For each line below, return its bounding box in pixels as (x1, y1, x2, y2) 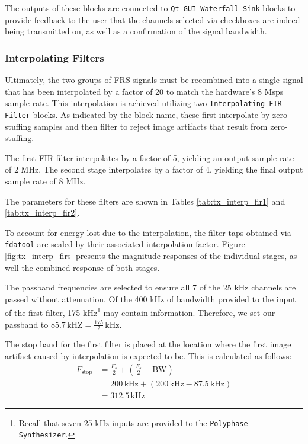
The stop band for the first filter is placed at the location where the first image (5, 338, 291, 350)
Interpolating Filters (5, 50, 104, 65)
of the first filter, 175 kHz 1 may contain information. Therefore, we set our (5, 305, 275, 318)
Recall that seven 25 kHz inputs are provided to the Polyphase (18, 416, 248, 429)
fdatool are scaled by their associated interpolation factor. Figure (5, 238, 245, 250)
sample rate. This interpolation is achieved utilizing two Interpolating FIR (5, 97, 282, 109)
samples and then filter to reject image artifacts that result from (34, 120, 268, 132)
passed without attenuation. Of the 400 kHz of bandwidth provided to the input (5, 292, 296, 305)
